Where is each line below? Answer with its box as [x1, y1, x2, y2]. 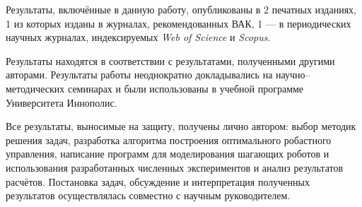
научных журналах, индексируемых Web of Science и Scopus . [6, 30, 271, 45]
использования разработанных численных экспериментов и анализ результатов [6, 160, 344, 175]
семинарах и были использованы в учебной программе [67, 81, 304, 95]
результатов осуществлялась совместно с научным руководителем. [6, 188, 291, 203]
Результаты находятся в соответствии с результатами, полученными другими [6, 53, 335, 68]
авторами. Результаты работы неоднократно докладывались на [6, 67, 273, 82]
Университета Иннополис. [6, 95, 117, 110]
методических [6, 81, 65, 95]
